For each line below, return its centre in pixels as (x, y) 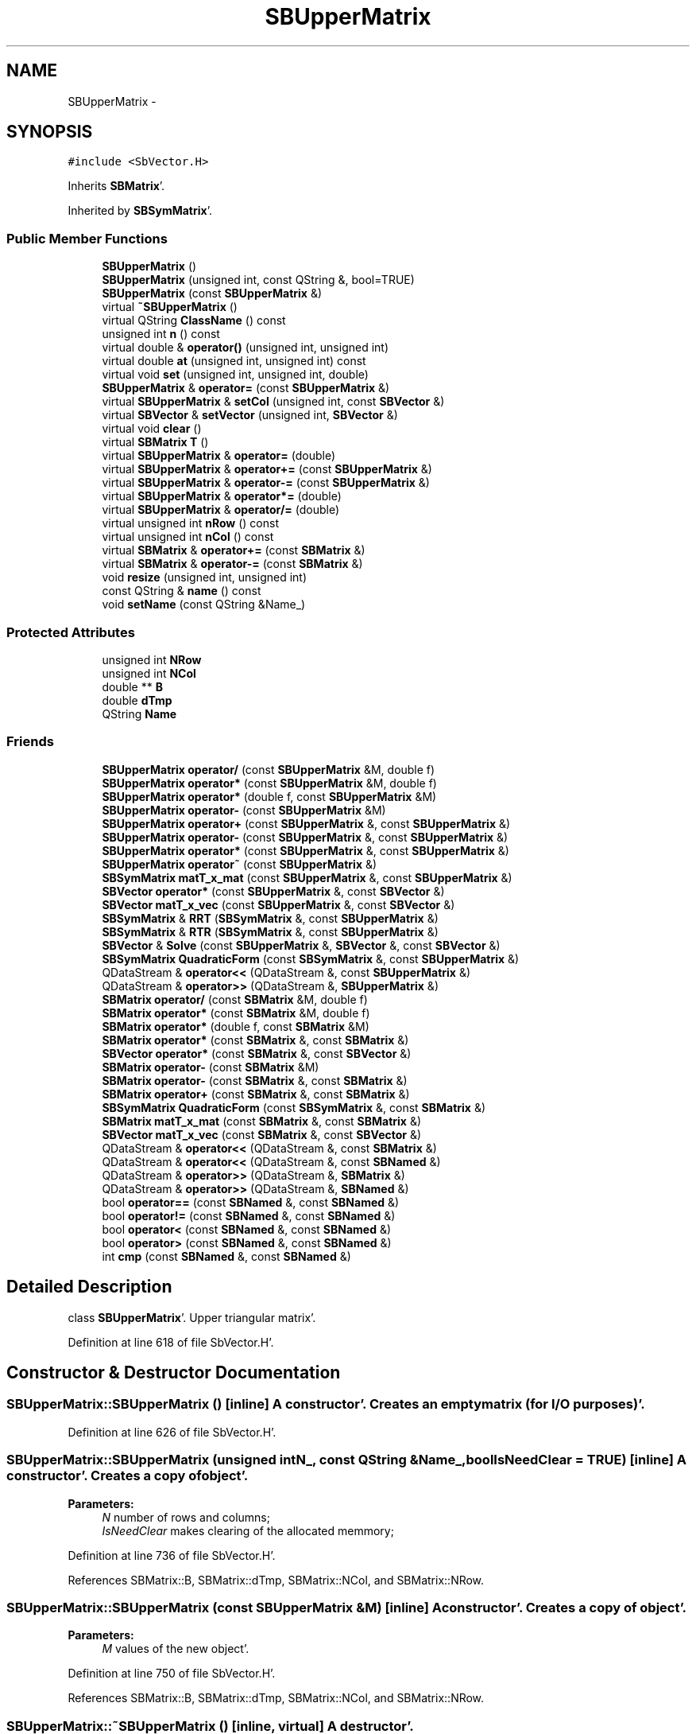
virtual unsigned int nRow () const (191, 523)
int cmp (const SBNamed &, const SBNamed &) (226, 1256)
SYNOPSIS (50, 132)
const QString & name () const (182, 591)
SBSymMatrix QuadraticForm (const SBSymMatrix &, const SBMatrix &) (294, 1107)
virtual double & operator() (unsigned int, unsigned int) (246, 348)
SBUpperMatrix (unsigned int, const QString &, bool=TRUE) (258, 280)
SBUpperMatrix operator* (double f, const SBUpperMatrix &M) (269, 796)
